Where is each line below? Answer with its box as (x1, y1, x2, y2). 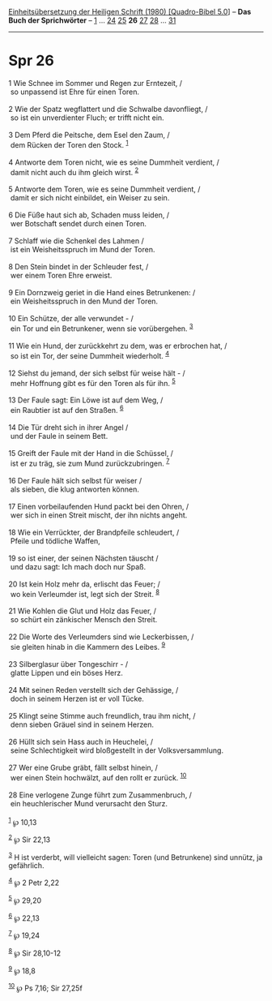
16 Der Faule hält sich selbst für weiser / (8, 475, 142, 485)
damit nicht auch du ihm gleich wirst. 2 (10, 165, 139, 177)
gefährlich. (8, 861, 45, 870)
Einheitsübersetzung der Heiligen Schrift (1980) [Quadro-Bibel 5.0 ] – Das (8, 7, 252, 16)
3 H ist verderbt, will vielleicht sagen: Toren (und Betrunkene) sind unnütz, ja (8, 851, 263, 862)
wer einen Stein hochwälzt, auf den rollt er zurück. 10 (10, 771, 187, 782)
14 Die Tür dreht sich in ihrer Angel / (8, 422, 129, 432)
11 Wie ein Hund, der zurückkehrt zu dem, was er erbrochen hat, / (8, 341, 227, 350)
